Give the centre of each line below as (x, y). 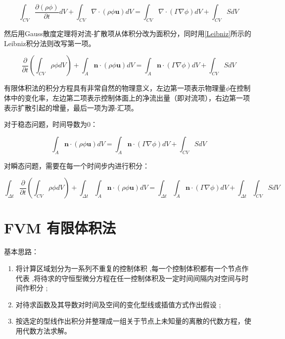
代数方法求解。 (47, 330)
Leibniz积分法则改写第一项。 (50, 43)
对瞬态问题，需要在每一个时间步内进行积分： (77, 165)
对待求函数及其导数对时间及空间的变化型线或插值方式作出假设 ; (118, 304)
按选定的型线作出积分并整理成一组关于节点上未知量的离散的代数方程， (130, 321)
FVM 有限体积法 (60, 228)
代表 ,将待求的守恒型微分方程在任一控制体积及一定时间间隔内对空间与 (129, 278)
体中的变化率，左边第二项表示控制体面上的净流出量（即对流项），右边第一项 (127, 98)
